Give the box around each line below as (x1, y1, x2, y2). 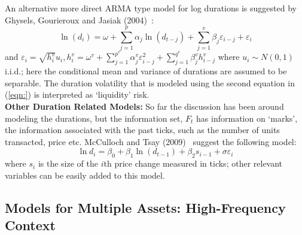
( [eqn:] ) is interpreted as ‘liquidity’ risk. (5, 88, 150, 101)
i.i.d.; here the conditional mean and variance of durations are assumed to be (5, 65, 287, 77)
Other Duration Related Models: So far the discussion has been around (5, 100, 284, 112)
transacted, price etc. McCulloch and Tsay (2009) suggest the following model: (5, 135, 297, 147)
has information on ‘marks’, (196, 112, 298, 124)
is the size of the (38, 157, 98, 170)
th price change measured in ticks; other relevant (103, 157, 283, 170)
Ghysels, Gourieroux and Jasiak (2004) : (5, 13, 154, 26)
